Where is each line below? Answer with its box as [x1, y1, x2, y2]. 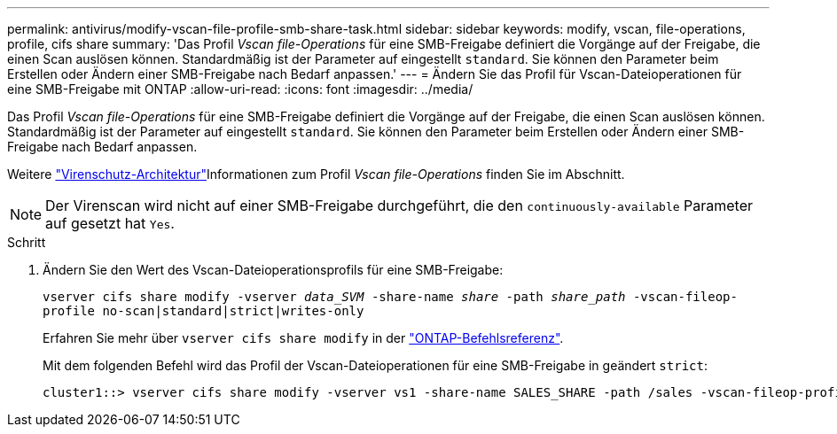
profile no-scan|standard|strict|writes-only [43, 304, 364, 318]
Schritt [7, 235, 46, 250]
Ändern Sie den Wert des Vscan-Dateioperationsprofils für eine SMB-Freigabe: [43, 262, 504, 277]
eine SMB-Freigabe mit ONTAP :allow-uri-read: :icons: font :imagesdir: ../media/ [7, 81, 473, 97]
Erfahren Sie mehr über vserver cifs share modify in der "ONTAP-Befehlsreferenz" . [43, 330, 564, 345]
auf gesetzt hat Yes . [45, 214, 175, 232]
